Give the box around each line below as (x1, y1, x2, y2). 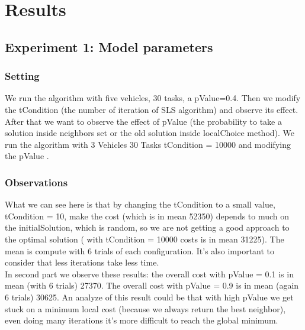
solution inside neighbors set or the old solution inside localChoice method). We (5, 127, 295, 139)
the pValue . (5, 150, 49, 162)
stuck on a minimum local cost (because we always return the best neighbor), (5, 302, 286, 315)
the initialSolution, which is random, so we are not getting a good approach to (5, 221, 290, 234)
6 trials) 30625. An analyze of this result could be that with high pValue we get (5, 290, 294, 303)
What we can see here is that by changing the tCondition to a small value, (5, 198, 275, 211)
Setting (5, 69, 40, 83)
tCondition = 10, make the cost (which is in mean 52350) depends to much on (5, 209, 290, 222)
